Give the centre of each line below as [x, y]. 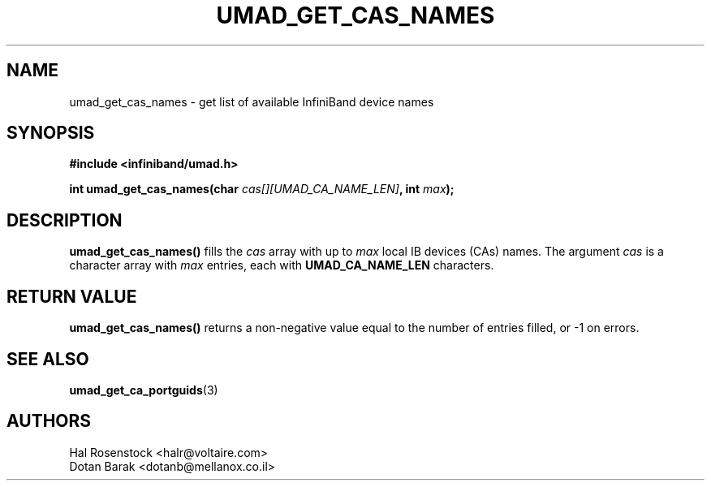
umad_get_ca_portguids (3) [144, 390]
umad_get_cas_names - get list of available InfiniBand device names [252, 101]
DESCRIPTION [65, 220]
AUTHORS [49, 421]
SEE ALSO [48, 359]
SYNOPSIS [51, 133]
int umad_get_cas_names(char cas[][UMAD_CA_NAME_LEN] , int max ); [262, 189]
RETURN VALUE [72, 296]
